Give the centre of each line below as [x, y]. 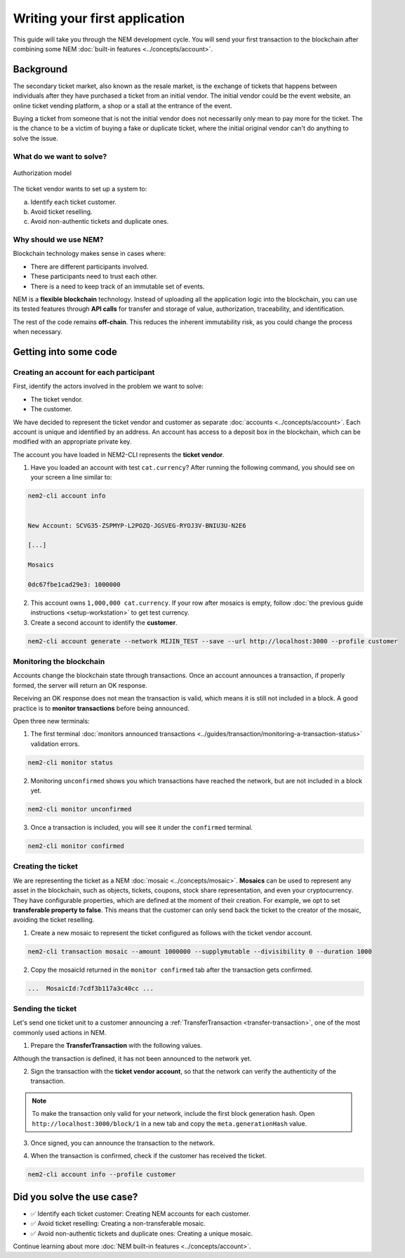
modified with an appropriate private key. [72, 442]
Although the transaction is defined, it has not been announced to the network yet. [132, 1058]
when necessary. [38, 332]
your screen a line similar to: [71, 477]
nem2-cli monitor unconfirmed [80, 809]
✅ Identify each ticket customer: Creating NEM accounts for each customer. [140, 1214]
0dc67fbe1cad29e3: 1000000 [74, 584]
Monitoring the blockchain [59, 662]
